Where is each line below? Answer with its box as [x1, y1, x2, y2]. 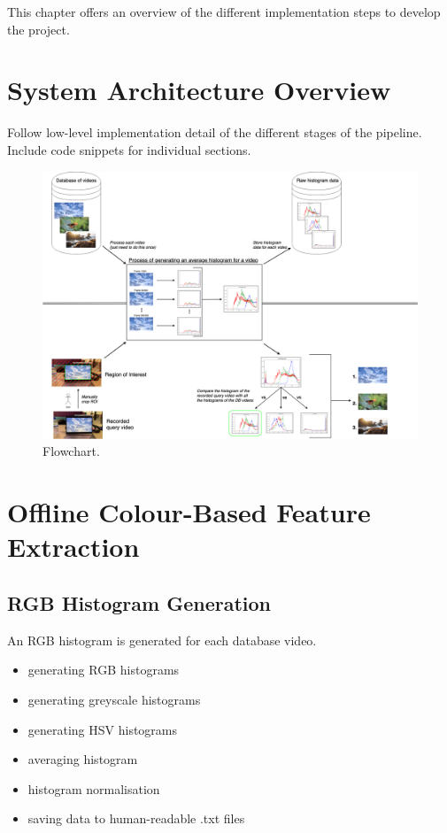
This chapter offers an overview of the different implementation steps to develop [7, 3, 441, 20]
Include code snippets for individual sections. [7, 140, 251, 158]
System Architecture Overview [7, 72, 391, 108]
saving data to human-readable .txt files [27, 809, 245, 828]
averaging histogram [27, 750, 138, 768]
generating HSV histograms [27, 720, 178, 738]
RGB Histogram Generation [7, 589, 271, 616]
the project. [7, 19, 70, 38]
